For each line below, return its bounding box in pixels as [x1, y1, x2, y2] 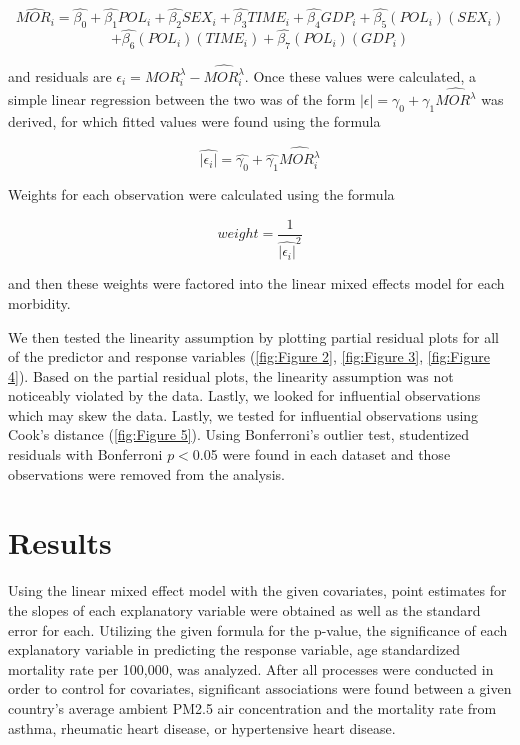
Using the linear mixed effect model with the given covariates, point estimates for [8, 580, 507, 601]
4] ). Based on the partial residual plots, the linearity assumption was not [8, 365, 454, 386]
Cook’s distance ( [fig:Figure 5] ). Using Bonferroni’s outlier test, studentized [8, 424, 470, 445]
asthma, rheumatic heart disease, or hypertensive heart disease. [8, 717, 396, 738]
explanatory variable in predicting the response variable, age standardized [8, 639, 461, 660]
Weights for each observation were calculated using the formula [8, 184, 395, 205]
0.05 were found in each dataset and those [192, 444, 451, 465]
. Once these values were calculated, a [244, 65, 476, 86]
